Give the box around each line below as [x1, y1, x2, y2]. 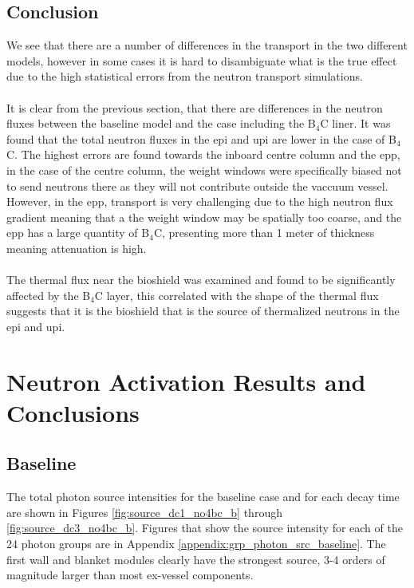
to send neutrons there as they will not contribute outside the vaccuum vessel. [6, 177, 388, 194]
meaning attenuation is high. [6, 239, 147, 256]
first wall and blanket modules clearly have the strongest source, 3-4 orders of [6, 551, 385, 567]
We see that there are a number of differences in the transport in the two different [6, 37, 408, 53]
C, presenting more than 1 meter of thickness [153, 224, 375, 241]
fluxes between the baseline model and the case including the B [6, 115, 316, 132]
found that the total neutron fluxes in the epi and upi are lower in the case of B [6, 130, 396, 147]
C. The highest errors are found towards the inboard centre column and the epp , [6, 146, 400, 163]
